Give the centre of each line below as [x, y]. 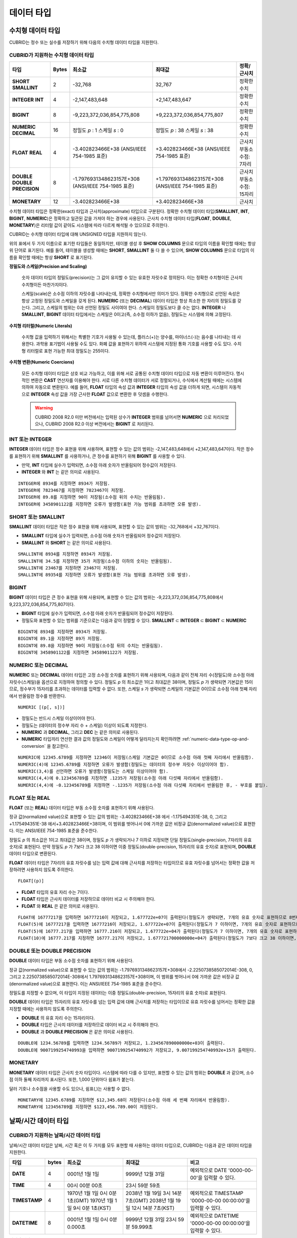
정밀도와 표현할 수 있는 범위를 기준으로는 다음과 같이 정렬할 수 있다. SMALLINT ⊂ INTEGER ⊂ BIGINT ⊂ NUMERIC [134, 620]
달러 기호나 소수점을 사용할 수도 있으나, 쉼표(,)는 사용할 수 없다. [70, 1088]
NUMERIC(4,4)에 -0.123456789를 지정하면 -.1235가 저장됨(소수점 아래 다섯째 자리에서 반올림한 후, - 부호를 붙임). [143, 785]
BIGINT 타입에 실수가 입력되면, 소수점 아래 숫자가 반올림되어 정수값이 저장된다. [98, 614]
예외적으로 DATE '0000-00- [222, 1170]
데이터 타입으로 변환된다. [33, 854]
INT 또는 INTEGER [30, 439]
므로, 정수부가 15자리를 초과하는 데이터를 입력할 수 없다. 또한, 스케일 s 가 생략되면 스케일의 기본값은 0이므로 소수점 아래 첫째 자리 [133, 689]
